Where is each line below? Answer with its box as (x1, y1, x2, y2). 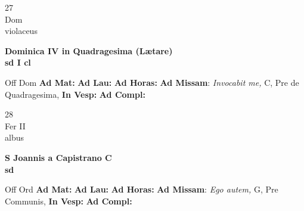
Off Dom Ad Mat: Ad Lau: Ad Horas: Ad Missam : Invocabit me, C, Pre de (5, 76, 299, 88)
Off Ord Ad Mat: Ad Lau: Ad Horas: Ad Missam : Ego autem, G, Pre (5, 183, 278, 196)
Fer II (5, 119, 26, 132)
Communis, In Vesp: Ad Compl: (5, 194, 132, 207)
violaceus (5, 24, 38, 37)
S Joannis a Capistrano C (5, 151, 112, 163)
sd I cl (5, 56, 31, 69)
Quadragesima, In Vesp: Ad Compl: (5, 88, 145, 100)
